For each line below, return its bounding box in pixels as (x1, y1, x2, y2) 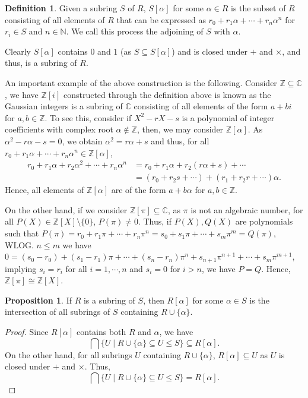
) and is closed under (172, 45, 247, 57)
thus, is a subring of (5, 56, 77, 69)
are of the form (111, 184, 166, 196)
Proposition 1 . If (5, 293, 72, 306)
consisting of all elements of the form (134, 100, 268, 112)
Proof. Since (5, 326, 49, 338)
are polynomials (235, 215, 293, 228)
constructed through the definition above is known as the (63, 88, 271, 100)
